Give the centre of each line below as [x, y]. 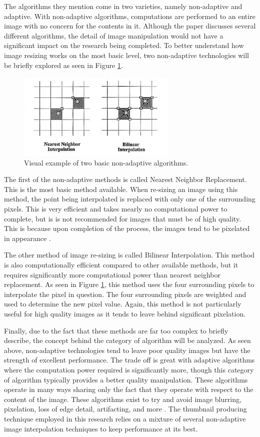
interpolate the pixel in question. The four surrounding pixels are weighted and [125, 294]
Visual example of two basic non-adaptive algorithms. [106, 162]
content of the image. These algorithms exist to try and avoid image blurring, [123, 399]
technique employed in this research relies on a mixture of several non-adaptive [125, 418]
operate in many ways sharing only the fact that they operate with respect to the [129, 389]
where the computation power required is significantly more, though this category [129, 369]
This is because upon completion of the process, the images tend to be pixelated [127, 228]
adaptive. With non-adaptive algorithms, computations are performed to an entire [130, 16]
